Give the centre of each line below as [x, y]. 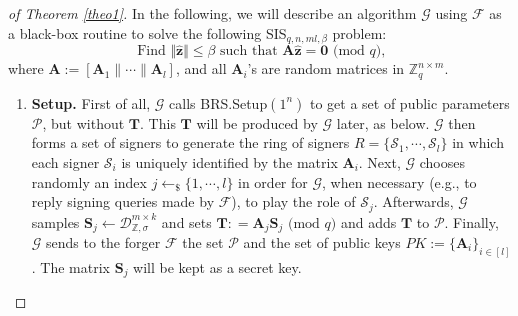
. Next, [379, 161]
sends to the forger [103, 242]
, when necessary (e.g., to [399, 181]
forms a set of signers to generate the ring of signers [190, 142]
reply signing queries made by [123, 201]
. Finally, [471, 221]
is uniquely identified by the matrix [229, 161]
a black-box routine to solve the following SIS [147, 32]
